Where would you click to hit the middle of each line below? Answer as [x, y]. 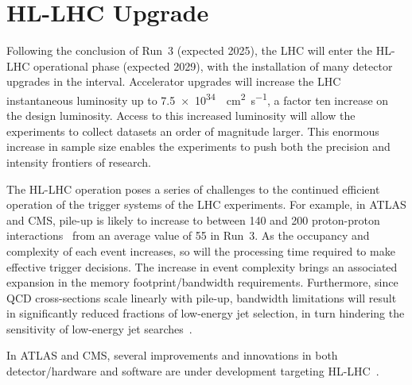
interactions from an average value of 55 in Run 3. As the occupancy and [188, 235]
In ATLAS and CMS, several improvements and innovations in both [172, 355]
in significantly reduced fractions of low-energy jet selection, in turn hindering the [206, 313]
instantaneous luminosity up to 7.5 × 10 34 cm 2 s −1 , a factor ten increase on [198, 98]
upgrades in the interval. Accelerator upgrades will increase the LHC [174, 81]
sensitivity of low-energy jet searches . [99, 328]
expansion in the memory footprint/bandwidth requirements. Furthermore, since [202, 282]
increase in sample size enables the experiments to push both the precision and [198, 146]
